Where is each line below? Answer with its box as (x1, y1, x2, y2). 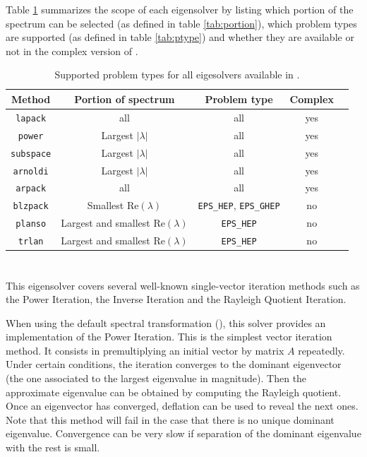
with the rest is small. (6, 440, 100, 455)
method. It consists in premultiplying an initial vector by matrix (6, 343, 284, 357)
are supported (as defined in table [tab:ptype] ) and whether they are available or (6, 30, 354, 44)
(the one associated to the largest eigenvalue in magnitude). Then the (6, 371, 307, 386)
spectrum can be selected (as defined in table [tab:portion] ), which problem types (6, 16, 357, 30)
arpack (16, 184, 47, 194)
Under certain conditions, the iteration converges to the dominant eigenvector (6, 357, 342, 372)
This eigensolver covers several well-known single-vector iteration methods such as (6, 278, 360, 292)
